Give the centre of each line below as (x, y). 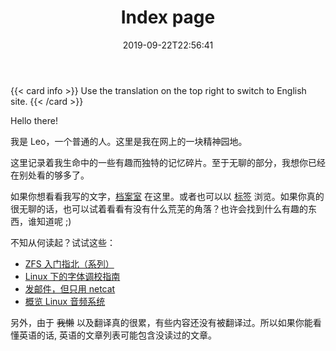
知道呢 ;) (54, 221)
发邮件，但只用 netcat (70, 288)
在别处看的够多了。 (50, 175)
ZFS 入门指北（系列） (69, 263)
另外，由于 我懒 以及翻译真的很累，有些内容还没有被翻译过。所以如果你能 (161, 322)
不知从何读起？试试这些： (63, 242)
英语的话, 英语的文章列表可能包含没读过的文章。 (117, 335)
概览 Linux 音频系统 (65, 301)
